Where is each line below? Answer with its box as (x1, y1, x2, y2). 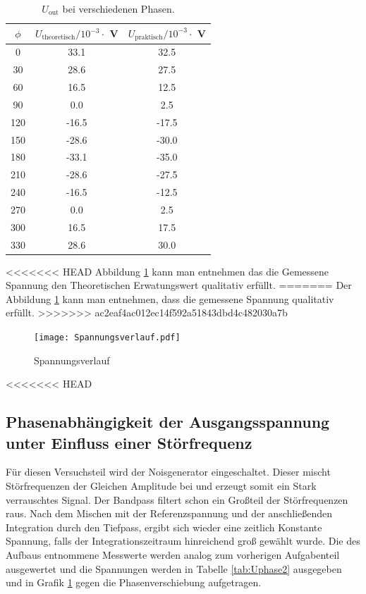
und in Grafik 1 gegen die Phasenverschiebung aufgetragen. (6, 575, 262, 590)
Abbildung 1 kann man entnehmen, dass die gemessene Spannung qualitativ (6, 291, 334, 306)
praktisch (135, 34, 163, 42)
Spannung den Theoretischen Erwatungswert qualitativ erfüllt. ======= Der (6, 278, 352, 292)
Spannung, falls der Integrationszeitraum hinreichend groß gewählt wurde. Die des (6, 533, 360, 548)
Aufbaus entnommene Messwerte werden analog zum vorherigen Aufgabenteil (6, 547, 340, 562)
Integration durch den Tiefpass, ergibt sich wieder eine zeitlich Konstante (6, 519, 322, 534)
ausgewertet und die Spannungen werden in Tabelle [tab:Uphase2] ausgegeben (6, 561, 342, 576)
